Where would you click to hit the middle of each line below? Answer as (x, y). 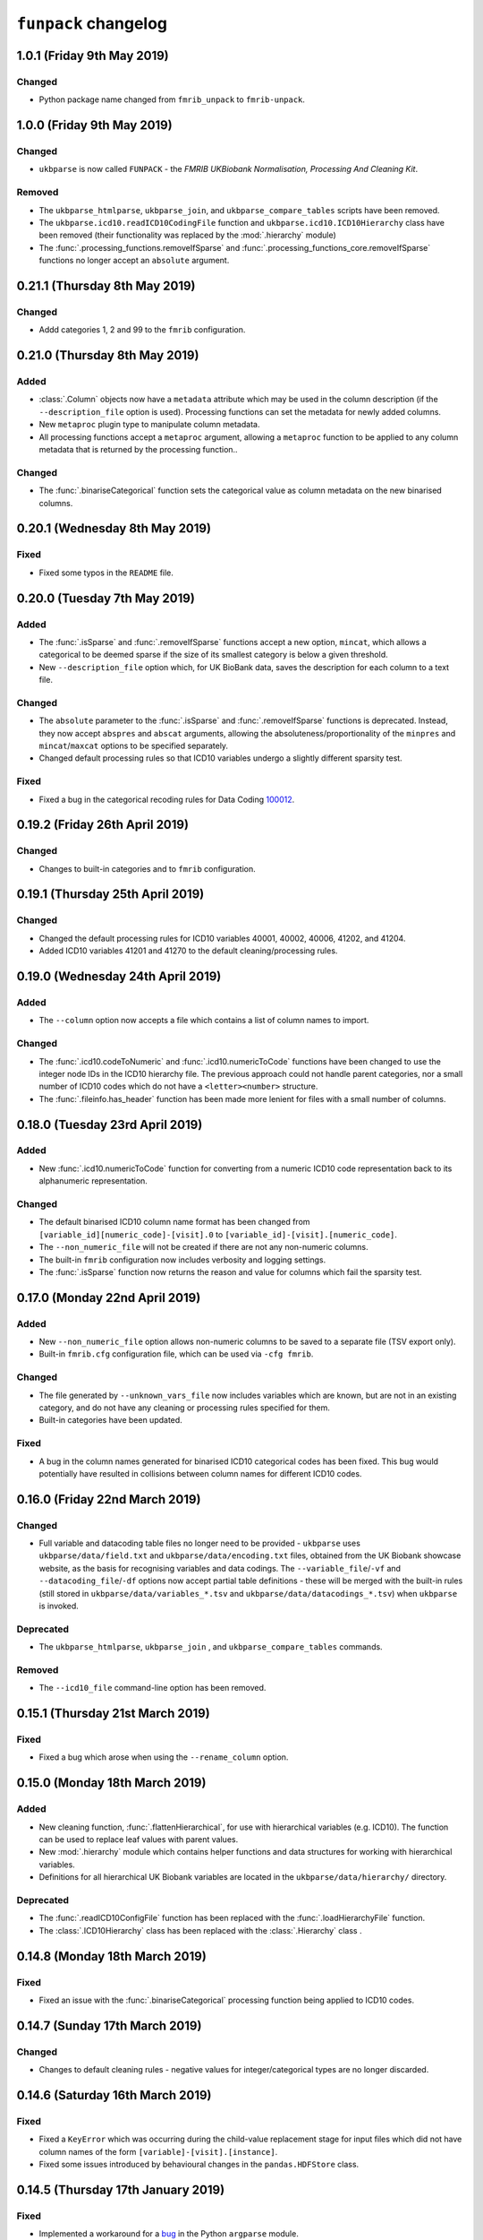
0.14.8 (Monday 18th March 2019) (112, 1956)
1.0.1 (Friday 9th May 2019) (93, 55)
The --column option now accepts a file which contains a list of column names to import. (204, 1021)
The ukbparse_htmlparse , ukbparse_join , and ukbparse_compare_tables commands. (211, 1647)
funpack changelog (92, 23)
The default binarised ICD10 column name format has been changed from (174, 1222)
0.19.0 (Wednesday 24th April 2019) (119, 977)
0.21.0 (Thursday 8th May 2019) (108, 355)
